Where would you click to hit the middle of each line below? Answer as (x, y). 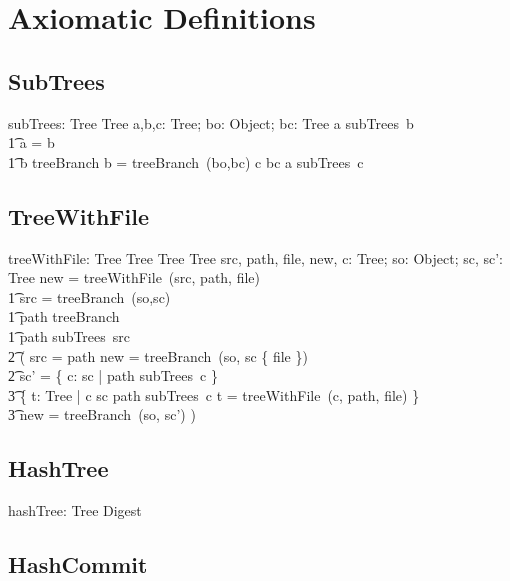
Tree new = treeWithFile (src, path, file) (134, 277)
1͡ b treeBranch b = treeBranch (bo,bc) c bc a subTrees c (186, 161)
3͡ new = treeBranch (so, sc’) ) (102, 414)
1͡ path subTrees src (69, 335)
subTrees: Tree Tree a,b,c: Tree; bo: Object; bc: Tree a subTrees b (211, 122)
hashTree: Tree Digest (75, 510)
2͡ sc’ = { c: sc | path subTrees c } (113, 375)
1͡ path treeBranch (64, 316)
